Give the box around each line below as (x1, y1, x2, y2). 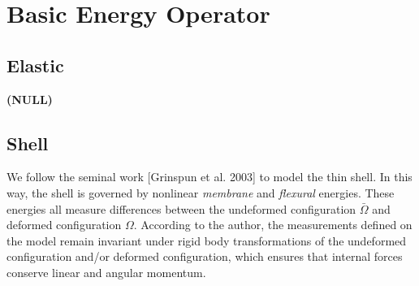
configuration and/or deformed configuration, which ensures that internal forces (6, 248, 403, 265)
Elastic (6, 52, 64, 77)
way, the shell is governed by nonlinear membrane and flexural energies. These (6, 184, 395, 201)
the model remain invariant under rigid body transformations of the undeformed (6, 232, 407, 249)
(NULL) (6, 90, 53, 107)
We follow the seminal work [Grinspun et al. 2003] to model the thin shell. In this (6, 168, 413, 185)
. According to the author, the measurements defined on (133, 216, 413, 233)
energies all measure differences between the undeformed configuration (6, 200, 356, 217)
